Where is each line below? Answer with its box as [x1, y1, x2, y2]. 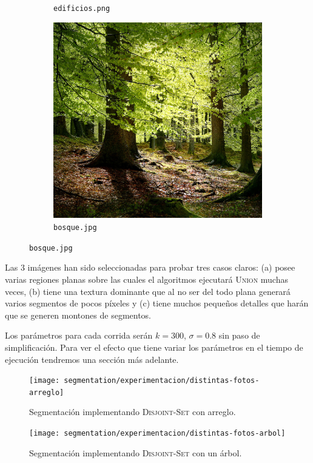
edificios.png [53, 4, 110, 13]
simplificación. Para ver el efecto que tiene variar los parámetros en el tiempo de [5, 340, 303, 353]
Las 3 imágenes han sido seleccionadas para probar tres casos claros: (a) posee [5, 261, 295, 274]
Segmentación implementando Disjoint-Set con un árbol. [29, 446, 242, 459]
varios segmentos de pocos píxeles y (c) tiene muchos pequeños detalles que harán [5, 297, 309, 309]
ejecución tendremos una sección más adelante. [5, 353, 179, 365]
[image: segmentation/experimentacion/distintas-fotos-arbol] [29, 429, 286, 438]
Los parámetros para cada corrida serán [5, 329, 153, 342]
